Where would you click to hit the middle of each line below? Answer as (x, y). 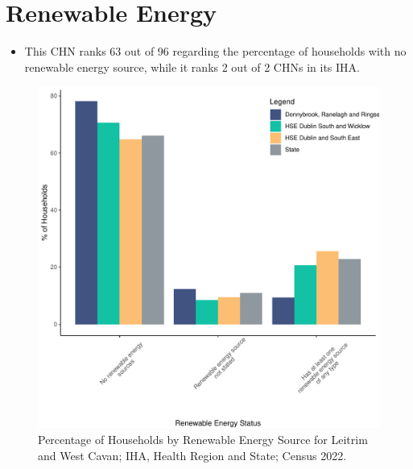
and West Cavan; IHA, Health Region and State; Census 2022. (192, 455)
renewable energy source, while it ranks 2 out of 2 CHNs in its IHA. (192, 66)
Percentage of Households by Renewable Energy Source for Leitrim (203, 439)
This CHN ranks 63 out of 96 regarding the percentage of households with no (215, 51)
